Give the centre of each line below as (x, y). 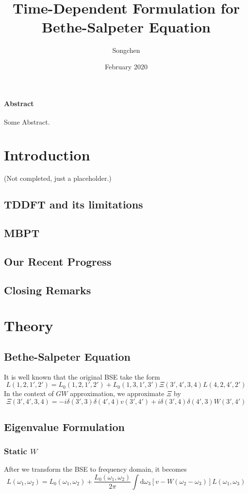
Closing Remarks (48, 290)
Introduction (47, 155)
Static (16, 451)
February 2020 (126, 66)
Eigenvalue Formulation (64, 427)
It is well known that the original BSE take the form (82, 376)
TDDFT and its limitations (74, 204)
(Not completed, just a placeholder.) (58, 178)
